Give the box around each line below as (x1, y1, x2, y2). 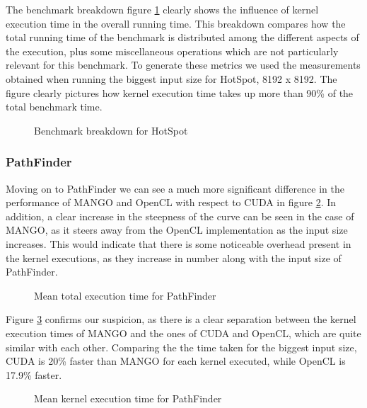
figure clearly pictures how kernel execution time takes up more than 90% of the (6, 85, 354, 100)
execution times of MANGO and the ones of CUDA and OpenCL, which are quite (6, 325, 361, 340)
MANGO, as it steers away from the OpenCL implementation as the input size (6, 222, 348, 237)
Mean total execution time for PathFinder (34, 288, 216, 302)
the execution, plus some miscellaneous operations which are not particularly (6, 43, 339, 58)
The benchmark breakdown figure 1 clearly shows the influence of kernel (6, 2, 319, 16)
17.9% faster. (6, 367, 62, 382)
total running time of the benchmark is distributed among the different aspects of (6, 30, 359, 45)
